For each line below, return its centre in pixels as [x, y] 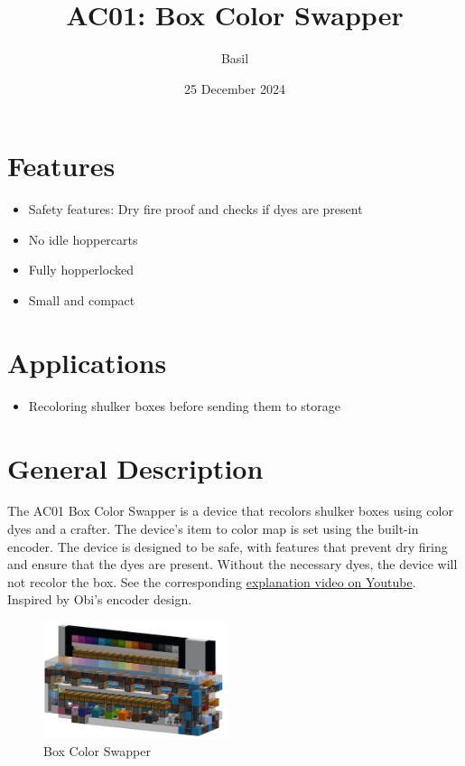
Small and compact [82, 300]
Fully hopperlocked [81, 270]
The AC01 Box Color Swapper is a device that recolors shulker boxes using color [230, 511]
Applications [87, 362]
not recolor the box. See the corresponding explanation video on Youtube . [212, 581]
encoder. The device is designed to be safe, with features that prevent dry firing [228, 546]
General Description [135, 467]
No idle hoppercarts [83, 239]
